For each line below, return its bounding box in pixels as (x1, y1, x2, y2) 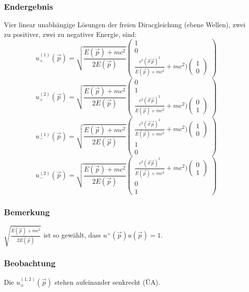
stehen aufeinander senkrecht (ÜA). (54, 276, 160, 287)
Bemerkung (4, 206, 50, 218)
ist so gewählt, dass (43, 230, 101, 240)
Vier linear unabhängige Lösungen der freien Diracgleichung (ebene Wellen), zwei (4, 19, 246, 30)
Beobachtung (4, 257, 56, 269)
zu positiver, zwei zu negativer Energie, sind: (4, 29, 137, 39)
